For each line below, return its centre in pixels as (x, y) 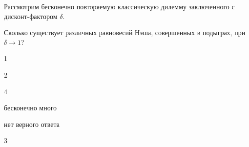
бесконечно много (31, 108)
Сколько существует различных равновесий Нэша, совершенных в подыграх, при (125, 32)
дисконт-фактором (31, 16)
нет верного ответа (32, 124)
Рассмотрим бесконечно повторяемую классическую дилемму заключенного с (119, 6)
